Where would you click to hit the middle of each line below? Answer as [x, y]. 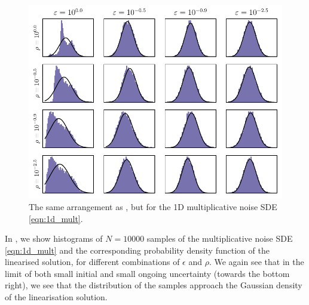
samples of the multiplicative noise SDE [220, 238]
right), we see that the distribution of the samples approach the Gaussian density [154, 285]
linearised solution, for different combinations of [92, 262]
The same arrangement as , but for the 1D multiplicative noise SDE [153, 206]
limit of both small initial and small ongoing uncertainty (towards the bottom [147, 273]
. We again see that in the [256, 262]
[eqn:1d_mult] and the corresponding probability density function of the [137, 250]
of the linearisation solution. [56, 297]
